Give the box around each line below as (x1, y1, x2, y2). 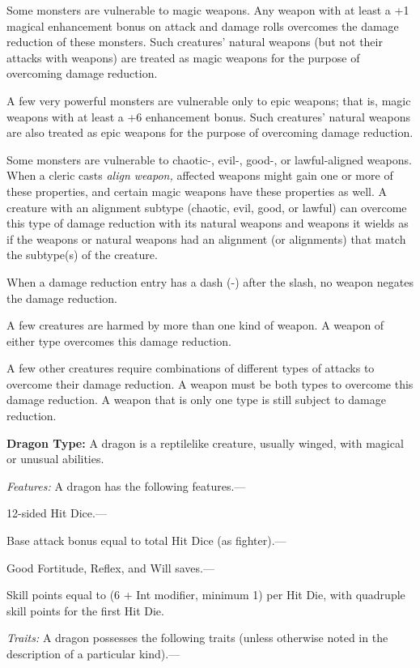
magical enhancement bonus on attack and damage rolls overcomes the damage (6, 17, 399, 34)
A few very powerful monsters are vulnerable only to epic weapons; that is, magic (6, 91, 411, 108)
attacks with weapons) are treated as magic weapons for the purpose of (6, 49, 360, 66)
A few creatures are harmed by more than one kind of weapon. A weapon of (6, 317, 384, 334)
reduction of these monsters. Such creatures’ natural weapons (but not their (6, 33, 383, 50)
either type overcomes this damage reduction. (6, 332, 231, 349)
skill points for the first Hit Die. (6, 602, 164, 619)
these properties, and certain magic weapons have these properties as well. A (6, 182, 387, 199)
